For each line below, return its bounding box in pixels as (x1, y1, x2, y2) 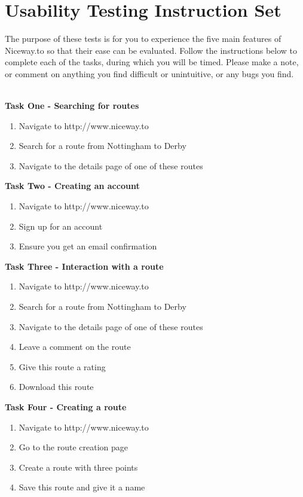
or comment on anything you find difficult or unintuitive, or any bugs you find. (5, 67, 294, 80)
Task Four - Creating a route (5, 401, 127, 413)
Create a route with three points (19, 461, 138, 473)
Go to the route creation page (19, 441, 128, 453)
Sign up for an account (19, 219, 103, 232)
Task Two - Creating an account (5, 179, 140, 192)
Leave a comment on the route (19, 340, 131, 353)
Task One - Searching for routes (5, 99, 139, 112)
